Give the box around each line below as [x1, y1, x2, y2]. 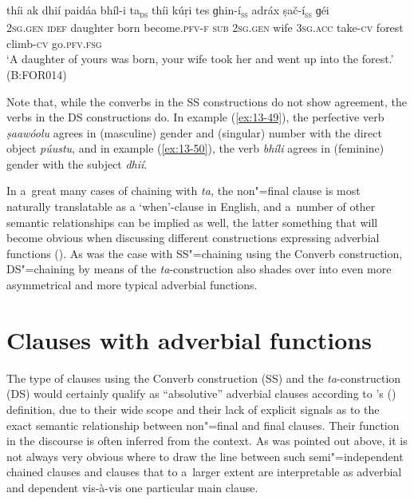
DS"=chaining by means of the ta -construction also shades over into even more [6, 260, 392, 277]
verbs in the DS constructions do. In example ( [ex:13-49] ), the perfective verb [6, 109, 384, 125]
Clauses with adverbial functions [6, 323, 372, 356]
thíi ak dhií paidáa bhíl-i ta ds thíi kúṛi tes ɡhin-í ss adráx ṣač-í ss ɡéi [6, 2, 329, 20]
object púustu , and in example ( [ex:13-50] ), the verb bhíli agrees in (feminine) [6, 140, 384, 157]
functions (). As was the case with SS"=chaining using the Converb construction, [6, 245, 403, 261]
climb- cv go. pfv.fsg [6, 34, 102, 51]
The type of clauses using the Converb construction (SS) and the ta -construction [6, 369, 401, 386]
